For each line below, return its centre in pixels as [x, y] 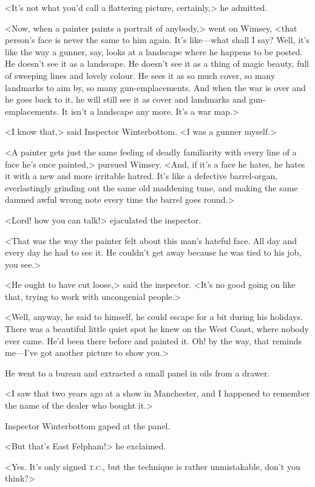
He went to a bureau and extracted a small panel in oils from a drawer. [137, 373]
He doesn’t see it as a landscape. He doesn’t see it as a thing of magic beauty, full [157, 63]
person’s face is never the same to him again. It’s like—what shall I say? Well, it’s [157, 40]
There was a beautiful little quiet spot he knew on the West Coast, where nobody [157, 329]
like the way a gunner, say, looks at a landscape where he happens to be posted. [154, 51]
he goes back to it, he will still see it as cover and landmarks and [126, 99]
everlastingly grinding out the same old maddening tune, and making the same [151, 187]
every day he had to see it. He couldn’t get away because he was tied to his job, [153, 252]
